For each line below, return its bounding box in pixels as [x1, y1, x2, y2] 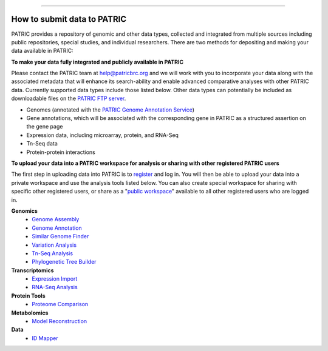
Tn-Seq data [26, 140, 58, 147]
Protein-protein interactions [26, 149, 95, 156]
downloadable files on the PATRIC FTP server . [11, 95, 126, 102]
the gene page [26, 123, 63, 130]
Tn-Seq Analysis [32, 249, 73, 257]
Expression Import [32, 275, 78, 282]
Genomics [11, 207, 38, 215]
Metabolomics [11, 309, 49, 316]
